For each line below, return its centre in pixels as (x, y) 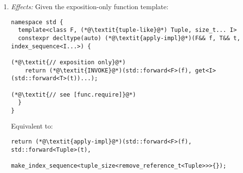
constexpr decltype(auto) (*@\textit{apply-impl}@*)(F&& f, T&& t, (129, 38)
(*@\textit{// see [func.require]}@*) (73, 94)
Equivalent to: (32, 126)
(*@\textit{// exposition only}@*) (68, 62)
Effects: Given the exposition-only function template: (90, 6)
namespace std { (37, 22)
